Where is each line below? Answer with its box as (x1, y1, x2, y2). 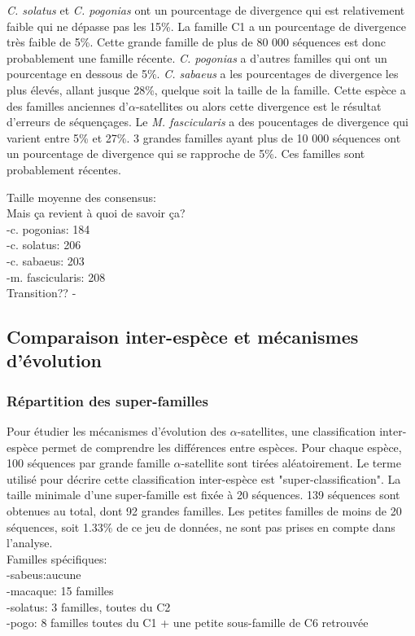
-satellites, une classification (237, 423, 376, 440)
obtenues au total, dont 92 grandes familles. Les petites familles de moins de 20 (7, 502, 402, 520)
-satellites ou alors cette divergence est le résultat (135, 97, 382, 114)
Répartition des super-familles (7, 390, 208, 410)
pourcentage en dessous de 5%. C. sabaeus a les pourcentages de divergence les (7, 65, 399, 82)
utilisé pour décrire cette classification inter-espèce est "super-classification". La (7, 470, 401, 487)
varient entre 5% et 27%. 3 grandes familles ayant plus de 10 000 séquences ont (7, 129, 401, 146)
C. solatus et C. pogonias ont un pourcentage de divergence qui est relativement (7, 2, 405, 18)
